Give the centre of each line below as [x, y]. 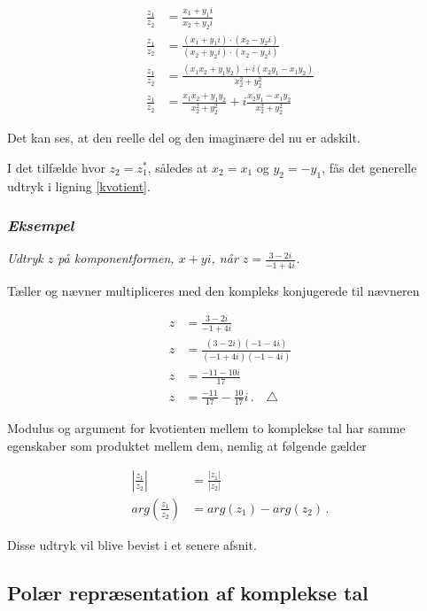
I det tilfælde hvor [56, 167]
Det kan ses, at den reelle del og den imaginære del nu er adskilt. [184, 138]
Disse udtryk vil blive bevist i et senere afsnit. [132, 544]
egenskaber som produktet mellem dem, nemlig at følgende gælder [187, 446]
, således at [178, 167]
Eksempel [41, 225]
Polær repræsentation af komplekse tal [188, 592]
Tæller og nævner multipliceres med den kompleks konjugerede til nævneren [213, 290]
